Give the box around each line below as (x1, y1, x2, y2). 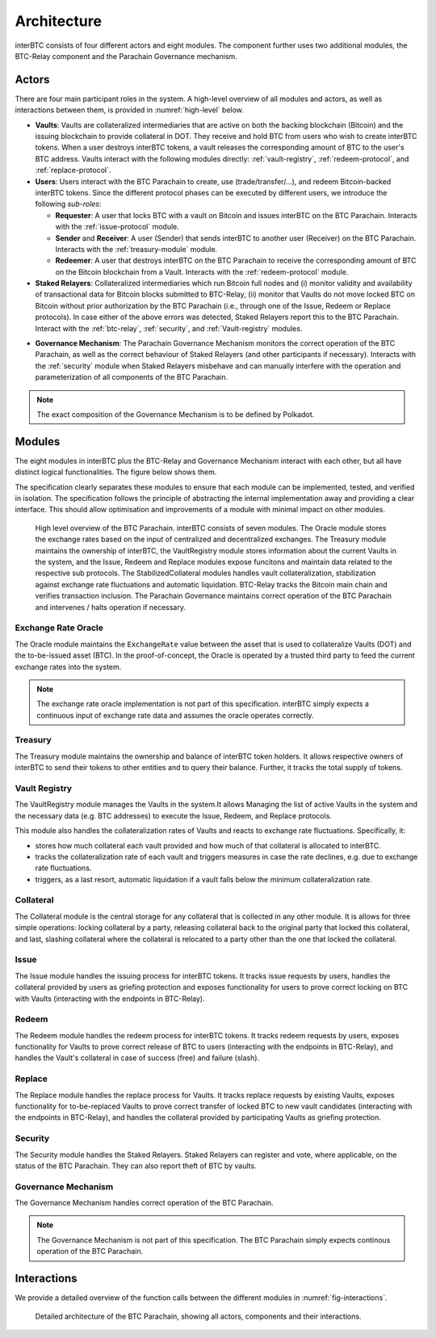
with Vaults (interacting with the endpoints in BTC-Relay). (15, 994, 205, 1003)
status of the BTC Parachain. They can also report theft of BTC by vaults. (15, 1160, 258, 1171)
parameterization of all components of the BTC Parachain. (35, 372, 228, 382)
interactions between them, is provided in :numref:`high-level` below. (15, 105, 244, 115)
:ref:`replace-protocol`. (35, 166, 111, 175)
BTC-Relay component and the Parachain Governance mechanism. (15, 51, 237, 61)
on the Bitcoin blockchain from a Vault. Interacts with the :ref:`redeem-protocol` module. (55, 267, 349, 276)
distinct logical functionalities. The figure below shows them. (15, 467, 217, 477)
